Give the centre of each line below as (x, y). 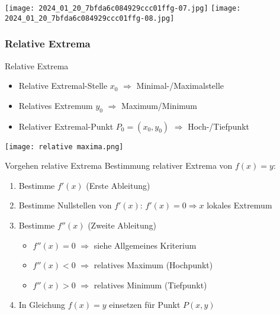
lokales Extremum (239, 205)
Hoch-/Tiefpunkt (219, 126)
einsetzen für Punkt (145, 305)
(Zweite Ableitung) (122, 225)
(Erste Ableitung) (118, 185)
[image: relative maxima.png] (64, 147)
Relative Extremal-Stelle (63, 86)
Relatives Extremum (56, 105)
